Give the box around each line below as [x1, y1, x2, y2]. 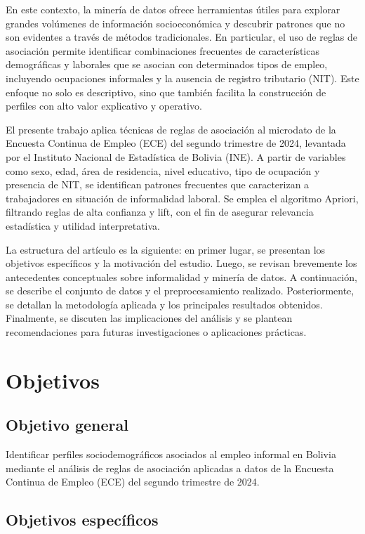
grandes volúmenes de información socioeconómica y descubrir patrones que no [6, 15, 345, 30]
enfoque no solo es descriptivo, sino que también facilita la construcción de [6, 84, 326, 99]
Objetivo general [6, 414, 128, 436]
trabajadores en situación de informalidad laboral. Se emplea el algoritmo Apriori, [6, 190, 359, 205]
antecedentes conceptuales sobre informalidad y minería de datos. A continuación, [6, 269, 357, 284]
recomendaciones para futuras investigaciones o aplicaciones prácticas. [6, 325, 307, 339]
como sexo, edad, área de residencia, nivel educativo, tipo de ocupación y [6, 163, 320, 178]
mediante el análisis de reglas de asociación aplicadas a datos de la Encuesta [6, 460, 334, 475]
